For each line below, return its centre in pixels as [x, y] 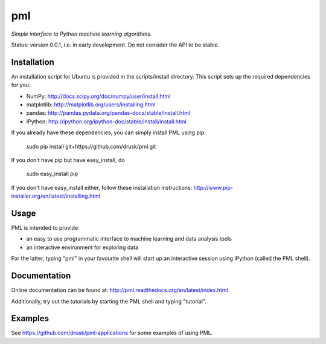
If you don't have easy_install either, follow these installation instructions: [102, 187]
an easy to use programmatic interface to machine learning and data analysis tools [129, 239]
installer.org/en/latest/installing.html [56, 196]
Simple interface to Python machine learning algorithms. [81, 34]
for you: [21, 85]
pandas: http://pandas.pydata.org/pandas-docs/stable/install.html [108, 113]
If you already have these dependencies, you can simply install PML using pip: [109, 132]
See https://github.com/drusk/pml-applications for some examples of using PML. [112, 333]
